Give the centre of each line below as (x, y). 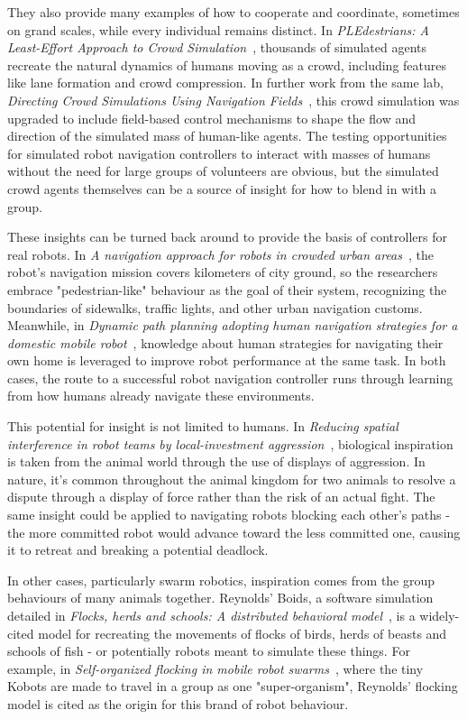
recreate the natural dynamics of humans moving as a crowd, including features (227, 65)
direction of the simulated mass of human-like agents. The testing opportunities (227, 136)
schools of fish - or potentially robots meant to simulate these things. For (209, 651)
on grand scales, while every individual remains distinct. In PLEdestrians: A (219, 29)
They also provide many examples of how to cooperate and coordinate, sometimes (233, 12)
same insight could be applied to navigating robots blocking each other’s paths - (229, 515)
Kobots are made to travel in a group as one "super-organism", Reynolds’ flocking (233, 686)
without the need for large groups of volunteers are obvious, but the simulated (223, 171)
